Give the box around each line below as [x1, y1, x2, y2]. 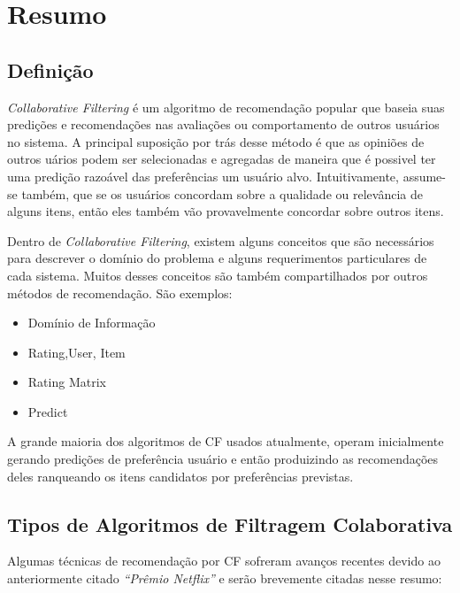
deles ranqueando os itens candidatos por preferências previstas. [7, 466, 354, 485]
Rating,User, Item [27, 343, 126, 361]
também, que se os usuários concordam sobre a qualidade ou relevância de [21, 184, 423, 203]
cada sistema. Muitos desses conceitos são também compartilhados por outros [7, 266, 428, 284]
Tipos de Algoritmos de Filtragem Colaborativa [7, 510, 453, 537]
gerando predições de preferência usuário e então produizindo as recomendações [7, 450, 439, 468]
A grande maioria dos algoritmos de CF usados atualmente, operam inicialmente [7, 432, 444, 451]
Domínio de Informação [27, 313, 156, 332]
